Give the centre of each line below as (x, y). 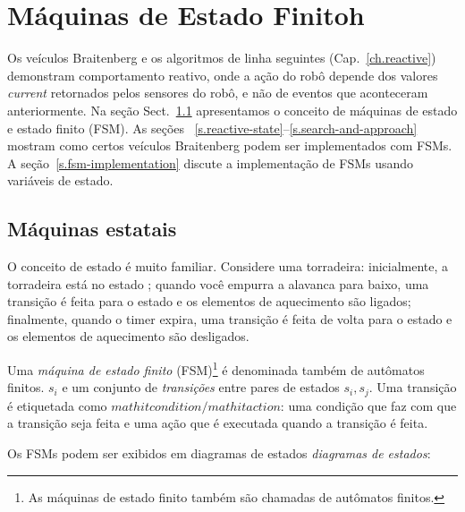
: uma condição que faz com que (368, 405)
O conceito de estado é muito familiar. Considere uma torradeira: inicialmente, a (228, 266)
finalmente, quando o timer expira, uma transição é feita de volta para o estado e (230, 318)
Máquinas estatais (92, 229)
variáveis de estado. (60, 180)
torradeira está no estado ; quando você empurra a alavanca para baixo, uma (218, 283)
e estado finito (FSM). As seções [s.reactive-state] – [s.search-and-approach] (212, 128)
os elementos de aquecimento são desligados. (128, 336)
